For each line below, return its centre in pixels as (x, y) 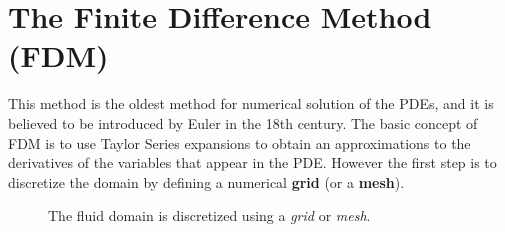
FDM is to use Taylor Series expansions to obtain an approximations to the (239, 142)
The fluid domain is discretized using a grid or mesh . (209, 215)
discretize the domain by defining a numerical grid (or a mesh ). (206, 181)
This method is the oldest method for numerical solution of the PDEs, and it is (251, 103)
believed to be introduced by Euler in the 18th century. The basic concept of (243, 122)
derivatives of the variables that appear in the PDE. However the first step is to (252, 162)
